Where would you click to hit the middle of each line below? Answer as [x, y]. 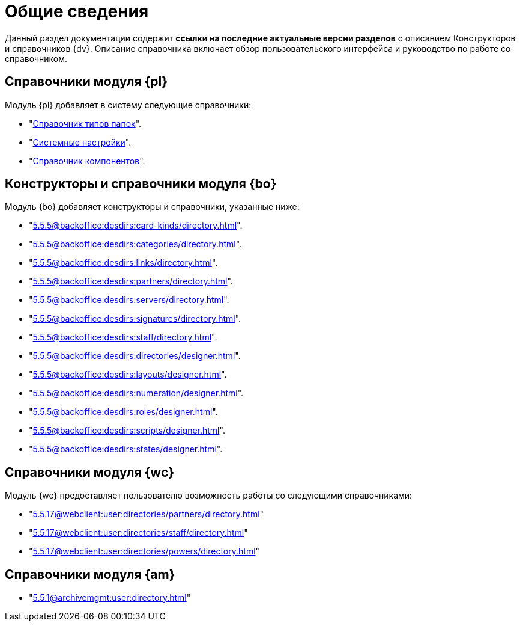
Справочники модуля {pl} [86, 82]
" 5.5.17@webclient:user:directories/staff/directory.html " [138, 533]
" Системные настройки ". [80, 142]
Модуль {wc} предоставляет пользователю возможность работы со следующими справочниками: [209, 496]
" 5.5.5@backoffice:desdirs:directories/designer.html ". [135, 356]
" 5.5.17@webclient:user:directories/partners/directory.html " [147, 514]
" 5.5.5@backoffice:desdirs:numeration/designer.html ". [136, 393]
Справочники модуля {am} [90, 574]
